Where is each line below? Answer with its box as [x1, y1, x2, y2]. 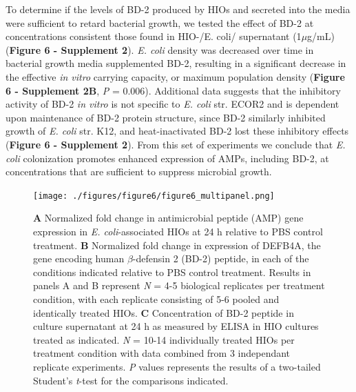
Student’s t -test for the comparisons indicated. [33, 373, 229, 387]
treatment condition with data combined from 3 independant [33, 346, 291, 360]
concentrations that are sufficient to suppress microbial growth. [6, 164, 272, 179]
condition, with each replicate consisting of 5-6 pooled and [33, 291, 280, 306]
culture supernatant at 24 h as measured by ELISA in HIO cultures [33, 319, 319, 333]
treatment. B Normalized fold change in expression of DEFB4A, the [33, 237, 321, 252]
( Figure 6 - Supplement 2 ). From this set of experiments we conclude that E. [6, 137, 346, 151]
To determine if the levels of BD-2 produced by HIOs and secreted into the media [6, 2, 350, 16]
